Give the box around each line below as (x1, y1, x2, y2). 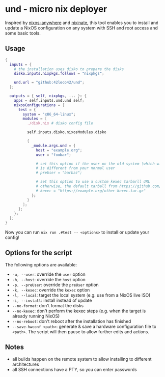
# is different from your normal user (36, 166, 115, 171)
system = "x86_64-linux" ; (23, 112, 76, 116)
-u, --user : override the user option (12, 271, 86, 277)
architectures (12, 361, 39, 367)
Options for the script (5, 249, 72, 257)
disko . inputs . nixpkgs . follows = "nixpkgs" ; (14, 71, 105, 76)
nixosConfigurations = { (14, 102, 65, 108)
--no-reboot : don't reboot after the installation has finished (12, 318, 131, 324)
